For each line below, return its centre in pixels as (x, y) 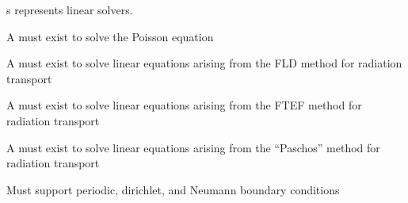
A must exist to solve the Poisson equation (110, 36)
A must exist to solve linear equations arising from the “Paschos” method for (193, 147)
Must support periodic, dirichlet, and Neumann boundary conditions (173, 189)
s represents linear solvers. (70, 10)
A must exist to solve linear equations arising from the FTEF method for (184, 105)
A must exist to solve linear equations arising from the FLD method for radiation (204, 63)
